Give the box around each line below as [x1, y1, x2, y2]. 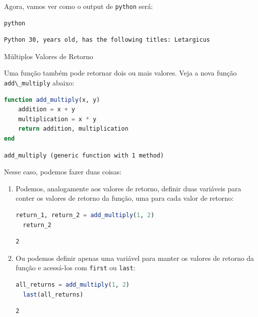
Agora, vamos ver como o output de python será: [4, 1, 153, 11]
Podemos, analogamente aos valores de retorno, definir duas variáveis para [15, 183, 242, 193]
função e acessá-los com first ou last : [15, 262, 135, 273]
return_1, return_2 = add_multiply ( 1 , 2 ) [15, 212, 155, 219]
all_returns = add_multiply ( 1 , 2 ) [15, 281, 129, 289]
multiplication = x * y [18, 115, 97, 123]
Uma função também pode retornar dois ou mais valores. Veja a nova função [4, 68, 237, 78]
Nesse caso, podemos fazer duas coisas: [4, 166, 122, 177]
